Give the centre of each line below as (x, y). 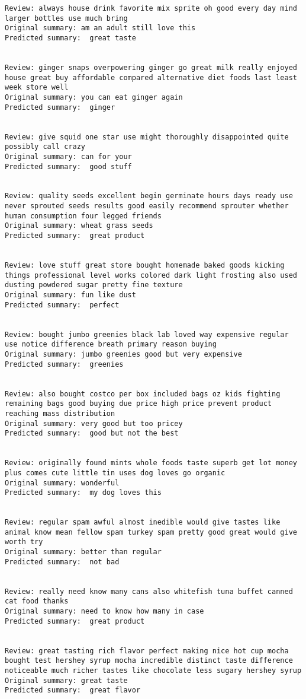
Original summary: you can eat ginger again (94, 97)
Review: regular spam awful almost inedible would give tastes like (143, 522)
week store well (37, 88)
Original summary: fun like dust (70, 295)
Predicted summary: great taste (70, 38)
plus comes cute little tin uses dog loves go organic (115, 473)
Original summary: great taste (66, 680)
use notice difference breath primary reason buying (111, 344)
